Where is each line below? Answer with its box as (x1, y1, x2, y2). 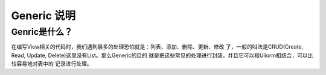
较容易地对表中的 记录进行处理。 (11, 60, 92, 67)
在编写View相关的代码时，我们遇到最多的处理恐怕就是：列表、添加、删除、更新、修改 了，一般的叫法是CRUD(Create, (11, 43, 304, 50)
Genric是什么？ (11, 26, 73, 37)
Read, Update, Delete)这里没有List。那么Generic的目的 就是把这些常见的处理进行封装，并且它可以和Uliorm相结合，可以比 (11, 52, 313, 59)
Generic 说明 (11, 9, 76, 22)
